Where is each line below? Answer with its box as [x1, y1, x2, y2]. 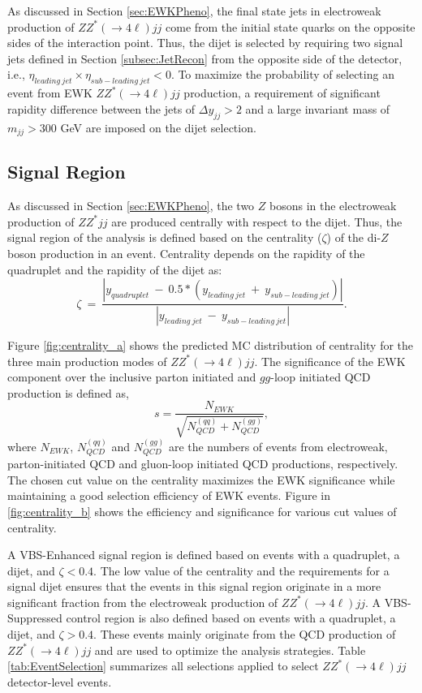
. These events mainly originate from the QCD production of [93, 626, 396, 643]
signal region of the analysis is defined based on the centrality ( [7, 229, 322, 246]
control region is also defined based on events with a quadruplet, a [66, 609, 396, 626]
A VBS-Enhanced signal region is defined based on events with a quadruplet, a [7, 546, 400, 563]
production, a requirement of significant [183, 84, 381, 101]
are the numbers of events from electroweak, [168, 437, 388, 454]
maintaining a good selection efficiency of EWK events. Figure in [7, 487, 331, 504]
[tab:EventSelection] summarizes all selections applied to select [7, 657, 319, 674]
